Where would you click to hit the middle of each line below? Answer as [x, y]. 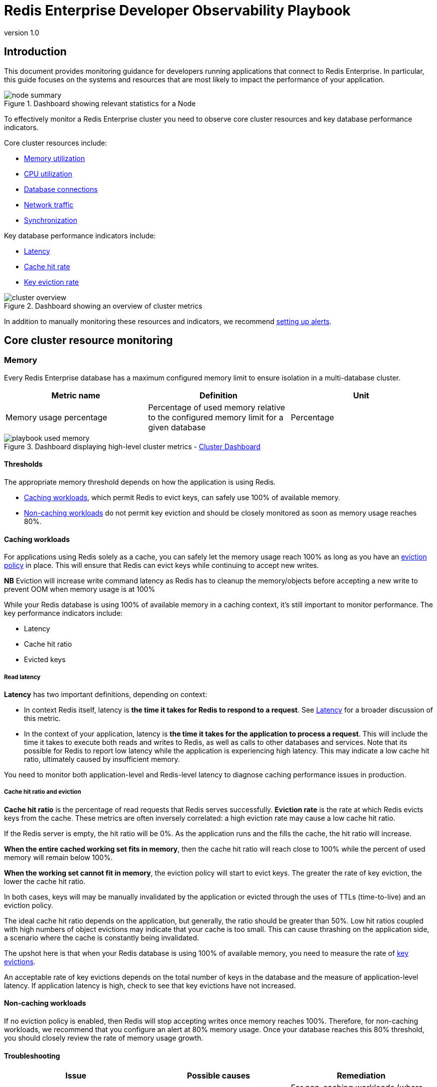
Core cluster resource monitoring [89, 341]
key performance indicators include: [63, 613]
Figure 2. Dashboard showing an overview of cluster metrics [103, 306]
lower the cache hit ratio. [45, 881]
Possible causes [218, 1076]
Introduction [35, 52]
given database [177, 427]
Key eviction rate [52, 282]
